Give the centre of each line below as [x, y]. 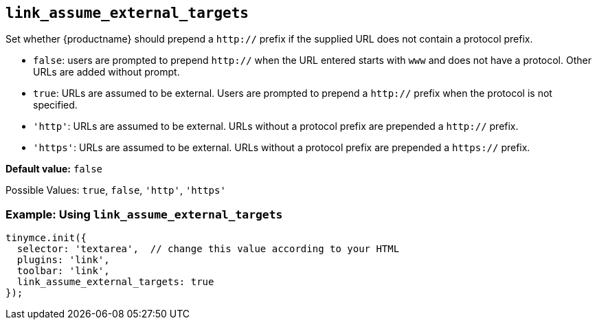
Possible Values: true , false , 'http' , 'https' [116, 190]
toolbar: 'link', [63, 271]
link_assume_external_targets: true [115, 282]
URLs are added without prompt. [106, 72]
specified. [55, 105]
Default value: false [54, 169]
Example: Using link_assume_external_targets [144, 214]
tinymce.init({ [46, 238]
